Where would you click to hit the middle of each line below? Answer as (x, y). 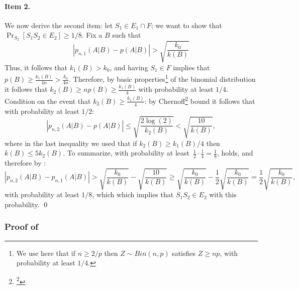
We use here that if (46, 253)
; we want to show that (186, 25)
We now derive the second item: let (59, 25)
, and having (129, 67)
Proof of (22, 227)
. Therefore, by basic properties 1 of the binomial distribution (162, 78)
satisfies (184, 253)
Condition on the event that (48, 101)
